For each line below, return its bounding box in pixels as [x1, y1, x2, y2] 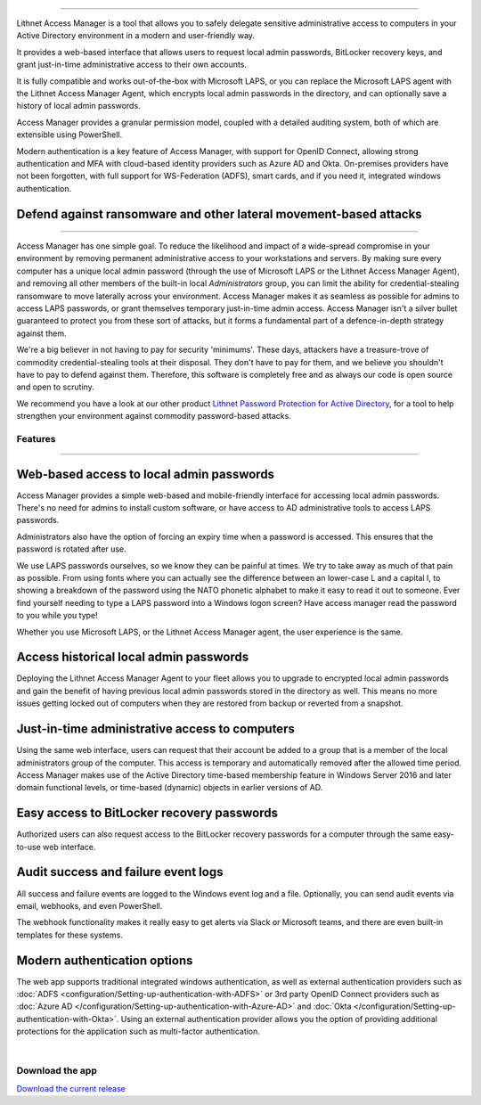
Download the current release [16, 1083, 126, 1093]
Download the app [16, 1065, 97, 1077]
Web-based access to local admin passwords [16, 466, 275, 481]
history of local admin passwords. [16, 101, 142, 111]
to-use [16, 841, 42, 852]
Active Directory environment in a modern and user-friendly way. [16, 30, 256, 41]
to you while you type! [16, 610, 98, 621]
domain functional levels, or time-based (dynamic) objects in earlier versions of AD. [16, 782, 323, 793]
